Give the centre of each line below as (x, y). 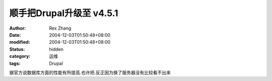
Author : (18, 28)
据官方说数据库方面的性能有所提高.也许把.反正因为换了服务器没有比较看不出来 (90, 72)
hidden (56, 49)
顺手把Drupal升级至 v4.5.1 (64, 13)
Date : (15, 35)
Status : (17, 49)
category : (20, 56)
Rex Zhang (60, 28)
